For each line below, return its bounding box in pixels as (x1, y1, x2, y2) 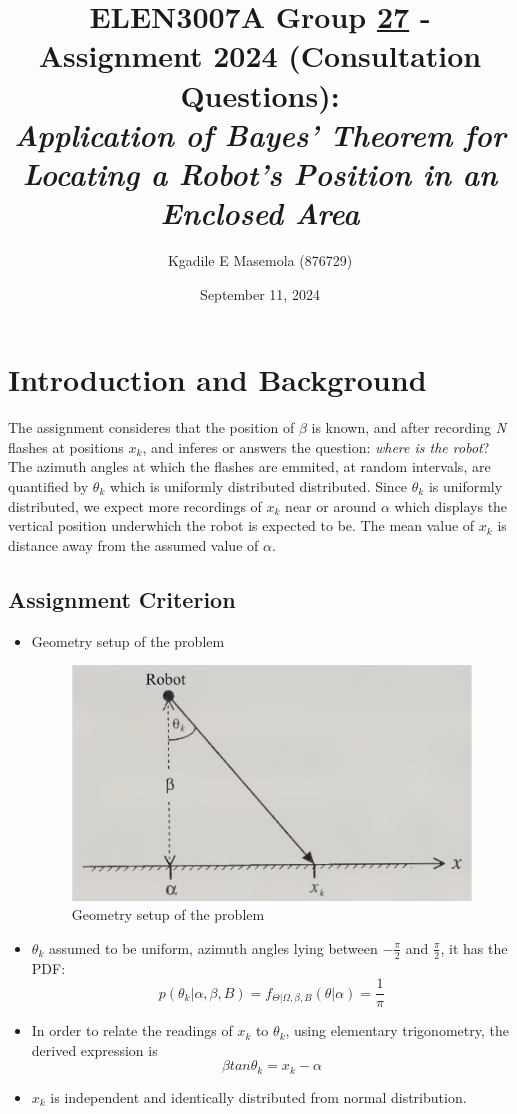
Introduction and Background (8, 359, 427, 400)
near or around (285, 495, 377, 516)
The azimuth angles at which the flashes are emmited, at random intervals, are (8, 456, 491, 477)
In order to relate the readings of (31, 1020, 233, 1041)
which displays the (394, 495, 508, 516)
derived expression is (31, 1039, 158, 1060)
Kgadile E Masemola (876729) (167, 250, 353, 271)
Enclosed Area (160, 192, 360, 234)
